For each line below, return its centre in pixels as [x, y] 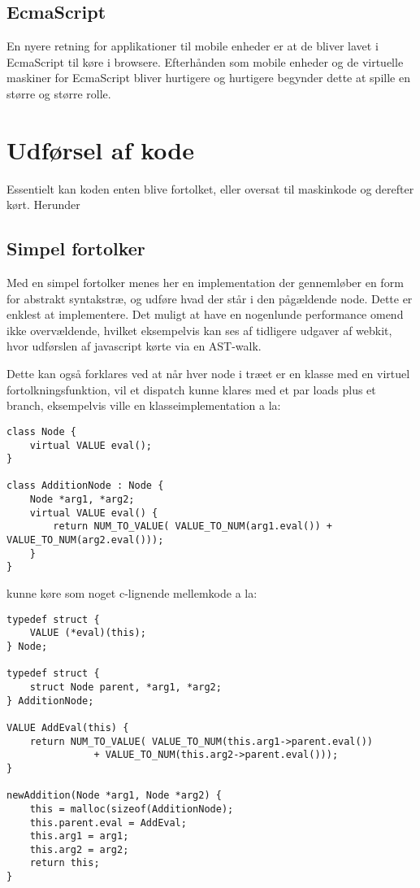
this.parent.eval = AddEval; [108, 823]
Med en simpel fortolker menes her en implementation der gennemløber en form [205, 283]
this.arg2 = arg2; [79, 849]
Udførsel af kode [100, 149]
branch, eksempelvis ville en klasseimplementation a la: [144, 405]
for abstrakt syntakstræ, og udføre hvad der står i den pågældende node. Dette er [210, 298]
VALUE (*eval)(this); [88, 633]
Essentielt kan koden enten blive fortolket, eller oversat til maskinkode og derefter [210, 188]
